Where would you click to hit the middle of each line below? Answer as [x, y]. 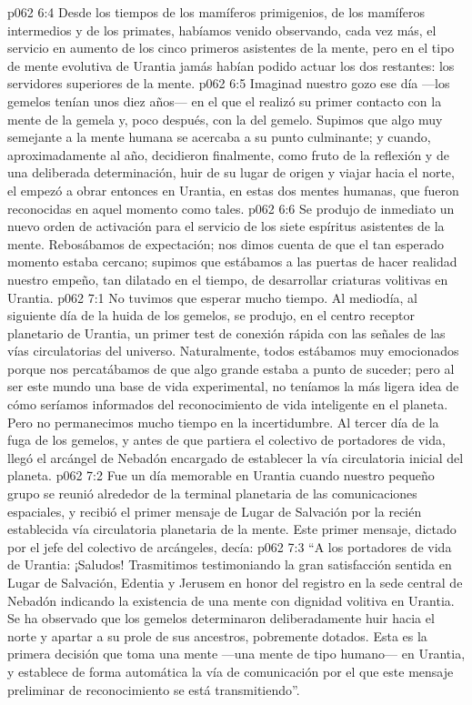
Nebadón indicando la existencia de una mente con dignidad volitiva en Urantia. [231, 600]
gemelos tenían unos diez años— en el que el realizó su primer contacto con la [225, 101]
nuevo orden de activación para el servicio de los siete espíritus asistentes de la [226, 226]
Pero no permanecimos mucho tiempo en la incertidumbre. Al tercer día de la [223, 422]
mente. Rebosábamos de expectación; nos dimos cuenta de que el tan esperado [226, 243]
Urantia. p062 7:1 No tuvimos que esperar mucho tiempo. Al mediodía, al [212, 297]
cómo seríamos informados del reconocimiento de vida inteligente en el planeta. [228, 404]
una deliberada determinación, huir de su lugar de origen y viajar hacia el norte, [231, 172]
